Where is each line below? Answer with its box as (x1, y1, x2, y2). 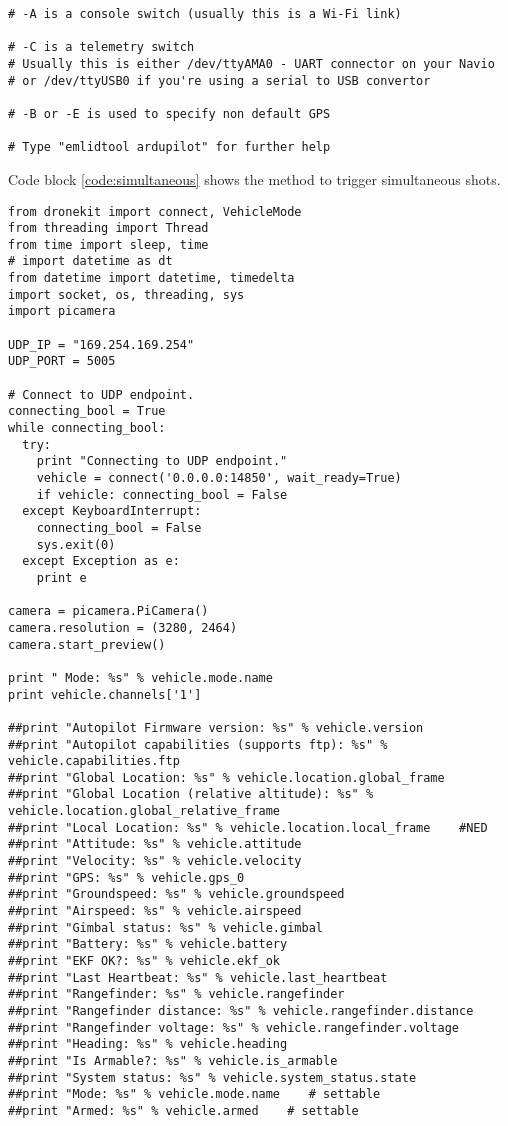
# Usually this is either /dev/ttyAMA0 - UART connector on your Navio (8, 56, 495, 71)
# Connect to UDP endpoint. (8, 387, 195, 402)
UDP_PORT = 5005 (8, 354, 116, 369)
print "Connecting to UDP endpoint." (36, 454, 288, 469)
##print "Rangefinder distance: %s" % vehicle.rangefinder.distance (8, 1004, 474, 1018)
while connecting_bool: (8, 421, 166, 436)
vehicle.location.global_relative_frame (8, 804, 281, 819)
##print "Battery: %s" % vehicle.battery (8, 937, 288, 952)
